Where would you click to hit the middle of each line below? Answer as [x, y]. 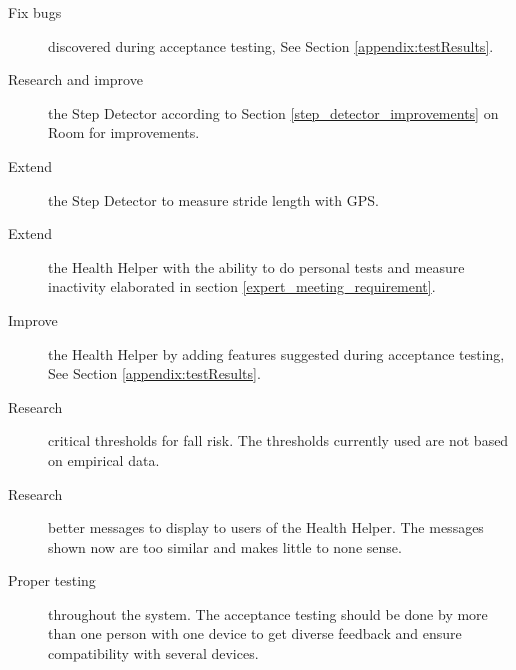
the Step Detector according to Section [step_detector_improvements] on [273, 112]
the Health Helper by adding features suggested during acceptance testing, [276, 353]
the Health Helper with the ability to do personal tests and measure [256, 266]
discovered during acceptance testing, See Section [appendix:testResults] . [271, 45]
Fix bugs [35, 12]
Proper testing [52, 580]
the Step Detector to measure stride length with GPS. [213, 199]
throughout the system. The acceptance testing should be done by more [268, 613]
